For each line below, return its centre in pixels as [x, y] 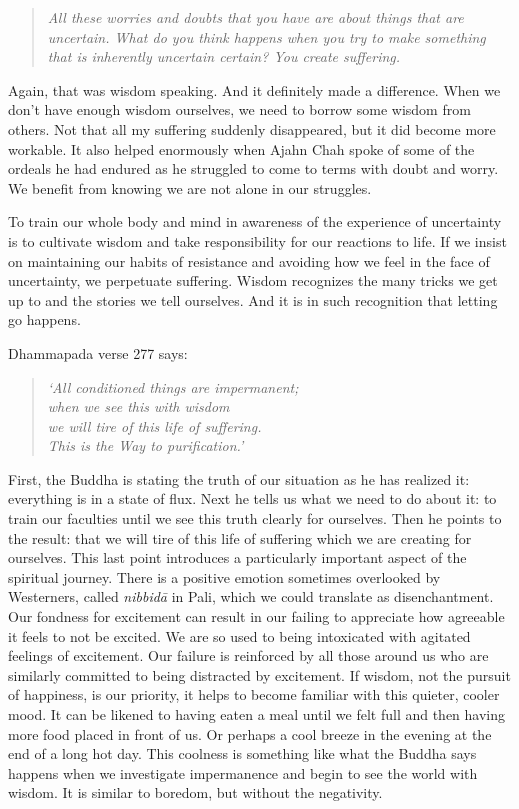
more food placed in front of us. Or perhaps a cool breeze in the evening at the [250, 733]
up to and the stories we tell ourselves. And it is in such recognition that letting [253, 299]
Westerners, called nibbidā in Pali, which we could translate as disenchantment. [251, 596]
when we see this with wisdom [138, 406]
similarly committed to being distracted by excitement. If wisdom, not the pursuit [259, 674]
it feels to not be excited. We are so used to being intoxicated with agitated [239, 635]
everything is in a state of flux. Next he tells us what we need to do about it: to [252, 498]
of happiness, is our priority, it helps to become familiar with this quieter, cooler [254, 694]
